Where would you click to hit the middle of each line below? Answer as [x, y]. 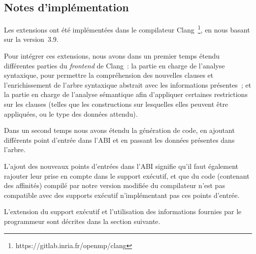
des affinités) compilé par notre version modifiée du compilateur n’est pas [114, 185]
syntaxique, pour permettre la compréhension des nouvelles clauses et [109, 75]
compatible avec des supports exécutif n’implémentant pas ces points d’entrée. [122, 195]
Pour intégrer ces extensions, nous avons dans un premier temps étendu [112, 56]
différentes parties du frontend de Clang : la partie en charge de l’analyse [114, 65]
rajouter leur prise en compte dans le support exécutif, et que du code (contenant [127, 175]
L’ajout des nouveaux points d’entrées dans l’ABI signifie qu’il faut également [121, 166]
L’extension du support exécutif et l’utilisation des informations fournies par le [123, 211]
